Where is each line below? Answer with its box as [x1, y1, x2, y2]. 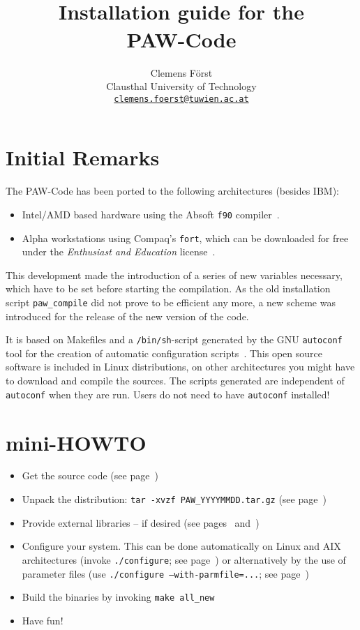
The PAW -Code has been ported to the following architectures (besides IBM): [6, 183, 339, 198]
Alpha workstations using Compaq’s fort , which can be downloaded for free [22, 230, 349, 245]
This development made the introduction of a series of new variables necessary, [6, 267, 343, 282]
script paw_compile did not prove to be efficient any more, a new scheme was [6, 294, 336, 309]
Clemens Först [150, 65, 213, 80]
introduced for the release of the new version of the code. [6, 308, 249, 323]
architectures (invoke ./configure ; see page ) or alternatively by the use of [22, 552, 346, 567]
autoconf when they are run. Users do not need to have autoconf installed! [6, 387, 330, 401]
